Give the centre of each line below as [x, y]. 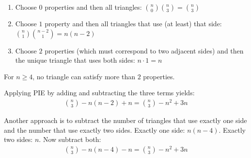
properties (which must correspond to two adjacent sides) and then [144, 50]
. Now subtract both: [70, 139]
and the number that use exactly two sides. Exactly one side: [94, 130]
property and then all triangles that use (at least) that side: [133, 23]
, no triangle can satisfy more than [84, 76]
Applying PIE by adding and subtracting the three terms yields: [99, 93]
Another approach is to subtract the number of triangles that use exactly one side [125, 120]
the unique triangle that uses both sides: [75, 60]
